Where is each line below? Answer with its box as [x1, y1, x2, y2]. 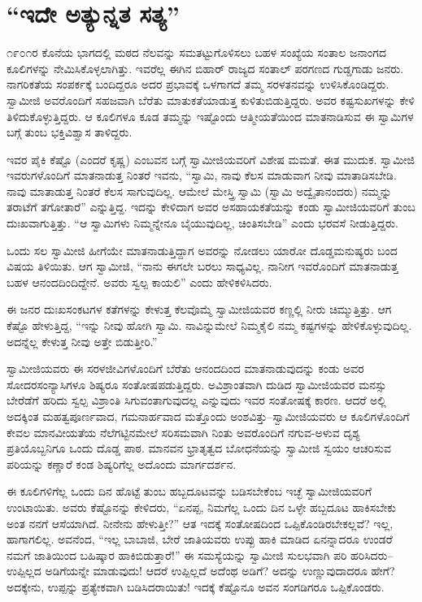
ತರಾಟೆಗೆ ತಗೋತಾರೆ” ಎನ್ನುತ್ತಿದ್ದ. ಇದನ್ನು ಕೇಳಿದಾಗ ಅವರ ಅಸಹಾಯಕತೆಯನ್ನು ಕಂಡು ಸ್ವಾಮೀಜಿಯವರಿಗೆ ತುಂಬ [7, 198, 415, 215]
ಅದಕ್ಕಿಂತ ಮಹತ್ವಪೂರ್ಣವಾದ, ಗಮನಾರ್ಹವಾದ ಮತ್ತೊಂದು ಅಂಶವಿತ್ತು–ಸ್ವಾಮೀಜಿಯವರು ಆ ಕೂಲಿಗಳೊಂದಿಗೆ [7, 408, 410, 424]
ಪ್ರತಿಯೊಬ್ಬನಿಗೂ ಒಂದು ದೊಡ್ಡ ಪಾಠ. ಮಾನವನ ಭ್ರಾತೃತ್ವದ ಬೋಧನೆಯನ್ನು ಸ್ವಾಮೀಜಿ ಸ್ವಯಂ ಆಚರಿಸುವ [7, 440, 391, 457]
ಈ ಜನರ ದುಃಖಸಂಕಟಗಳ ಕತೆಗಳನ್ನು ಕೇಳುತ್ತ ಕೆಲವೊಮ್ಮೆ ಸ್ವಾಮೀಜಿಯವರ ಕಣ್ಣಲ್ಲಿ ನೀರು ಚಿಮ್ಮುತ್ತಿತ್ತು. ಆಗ [7, 301, 392, 318]
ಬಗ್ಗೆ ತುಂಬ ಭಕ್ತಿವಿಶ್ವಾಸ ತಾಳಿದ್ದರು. [7, 123, 133, 141]
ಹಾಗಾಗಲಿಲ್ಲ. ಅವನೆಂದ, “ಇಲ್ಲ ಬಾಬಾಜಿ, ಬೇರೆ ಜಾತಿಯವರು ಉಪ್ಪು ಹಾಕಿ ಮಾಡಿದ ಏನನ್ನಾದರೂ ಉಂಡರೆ [7, 531, 393, 548]
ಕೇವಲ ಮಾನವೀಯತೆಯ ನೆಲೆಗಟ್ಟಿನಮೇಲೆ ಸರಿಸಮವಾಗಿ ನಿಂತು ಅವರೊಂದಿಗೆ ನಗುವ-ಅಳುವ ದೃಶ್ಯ [7, 423, 360, 440]
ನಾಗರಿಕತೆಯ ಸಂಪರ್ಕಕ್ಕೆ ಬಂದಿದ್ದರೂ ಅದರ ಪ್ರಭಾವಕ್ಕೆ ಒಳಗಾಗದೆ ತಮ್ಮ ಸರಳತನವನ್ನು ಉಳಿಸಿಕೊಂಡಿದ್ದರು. [7, 76, 389, 93]
